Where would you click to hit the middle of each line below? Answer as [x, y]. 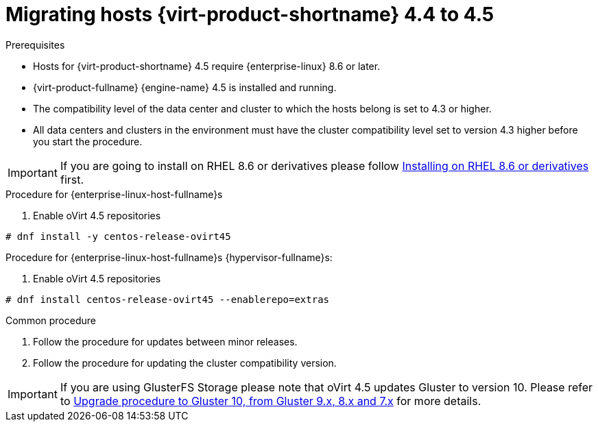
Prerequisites [35, 45]
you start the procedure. [88, 141]
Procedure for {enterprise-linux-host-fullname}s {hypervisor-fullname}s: [169, 257]
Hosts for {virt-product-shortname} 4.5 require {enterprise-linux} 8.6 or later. [207, 66]
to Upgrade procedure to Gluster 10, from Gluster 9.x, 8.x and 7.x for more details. [271, 401]
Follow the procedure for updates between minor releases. [165, 341]
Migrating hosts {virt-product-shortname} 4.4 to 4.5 [250, 14]
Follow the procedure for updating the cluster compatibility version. [185, 363]
